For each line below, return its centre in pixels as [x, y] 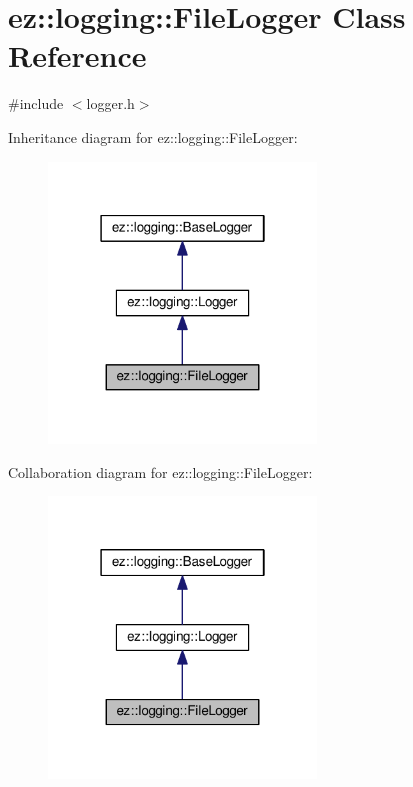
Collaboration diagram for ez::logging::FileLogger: [160, 471]
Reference [77, 55]
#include [36, 103]
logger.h [110, 103]
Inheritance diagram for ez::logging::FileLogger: [153, 136]
